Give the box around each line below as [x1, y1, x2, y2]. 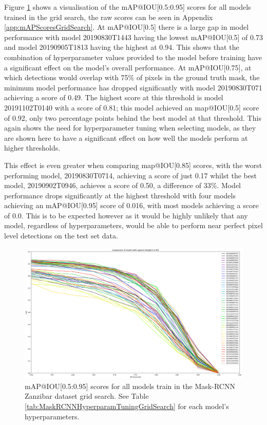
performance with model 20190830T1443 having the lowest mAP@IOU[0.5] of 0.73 [4, 31, 263, 42]
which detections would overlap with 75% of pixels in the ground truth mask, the [4, 72, 260, 83]
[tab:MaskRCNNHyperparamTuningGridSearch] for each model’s [25, 401, 229, 412]
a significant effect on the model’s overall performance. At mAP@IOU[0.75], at [4, 62, 252, 72]
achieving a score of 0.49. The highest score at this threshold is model [4, 92, 223, 103]
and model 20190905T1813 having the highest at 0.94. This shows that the [4, 42, 239, 52]
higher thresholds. [4, 142, 61, 153]
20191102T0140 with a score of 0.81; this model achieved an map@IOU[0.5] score [4, 102, 259, 113]
